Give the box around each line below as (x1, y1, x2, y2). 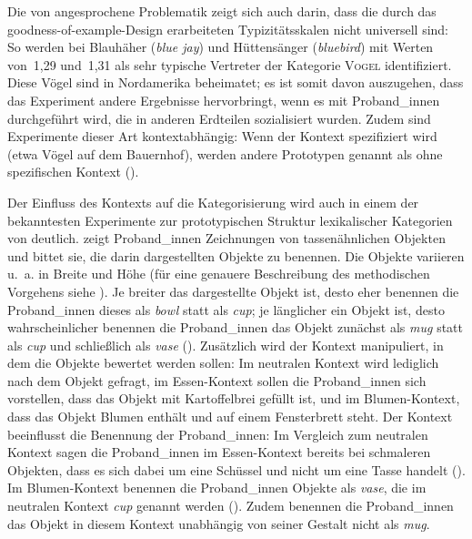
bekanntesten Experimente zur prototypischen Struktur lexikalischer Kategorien (7, 210, 453, 229)
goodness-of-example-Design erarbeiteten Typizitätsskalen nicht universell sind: (7, 19, 449, 38)
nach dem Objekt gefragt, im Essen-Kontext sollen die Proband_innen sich (7, 371, 427, 390)
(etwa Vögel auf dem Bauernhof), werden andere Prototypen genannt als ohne (7, 144, 443, 163)
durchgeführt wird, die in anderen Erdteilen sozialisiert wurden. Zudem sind (7, 108, 431, 127)
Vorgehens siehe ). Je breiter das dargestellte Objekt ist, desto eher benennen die (7, 281, 459, 300)
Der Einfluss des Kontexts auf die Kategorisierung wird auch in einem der (7, 192, 419, 211)
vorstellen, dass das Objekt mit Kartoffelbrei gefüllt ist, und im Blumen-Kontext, (7, 389, 460, 408)
